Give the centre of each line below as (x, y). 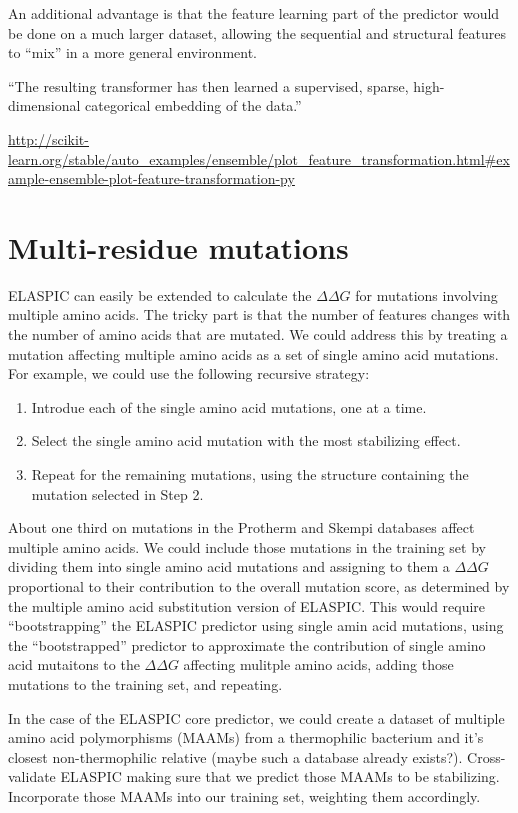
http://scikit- (48, 138)
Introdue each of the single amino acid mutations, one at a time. (229, 406)
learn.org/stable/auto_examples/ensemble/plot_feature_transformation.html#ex (259, 158)
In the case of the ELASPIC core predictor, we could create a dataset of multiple (256, 717)
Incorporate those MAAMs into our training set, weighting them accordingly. (244, 795)
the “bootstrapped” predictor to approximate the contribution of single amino (247, 644)
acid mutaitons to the (74, 664)
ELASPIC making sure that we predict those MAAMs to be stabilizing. (280, 776)
